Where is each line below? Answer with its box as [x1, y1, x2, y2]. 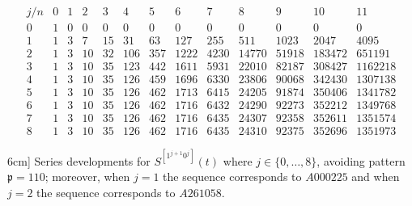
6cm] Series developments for [7, 152, 151, 169]
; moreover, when [45, 168, 130, 185]
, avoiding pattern [316, 152, 406, 169]
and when [351, 168, 400, 185]
